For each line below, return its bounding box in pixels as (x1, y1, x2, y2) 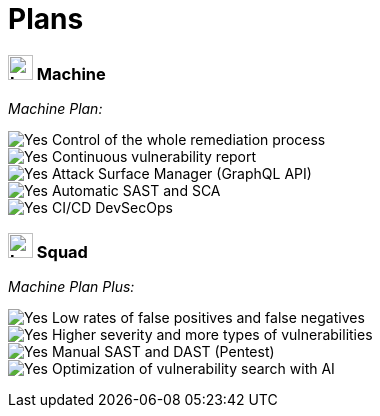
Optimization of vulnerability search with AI (51, 359, 335, 377)
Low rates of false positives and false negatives (51, 308, 365, 326)
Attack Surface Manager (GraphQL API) (51, 165, 312, 183)
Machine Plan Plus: (8, 277, 135, 295)
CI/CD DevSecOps (51, 199, 173, 217)
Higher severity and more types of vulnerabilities (51, 325, 373, 343)
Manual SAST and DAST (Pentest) (51, 342, 275, 360)
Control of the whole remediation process (51, 131, 326, 149)
